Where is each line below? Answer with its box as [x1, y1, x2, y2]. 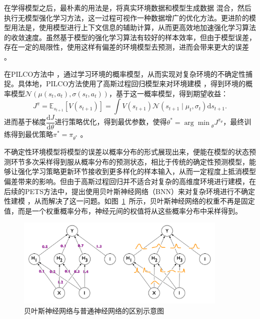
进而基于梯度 [4, 116, 46, 127]
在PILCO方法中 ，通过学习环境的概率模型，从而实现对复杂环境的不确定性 [4, 68, 245, 79]
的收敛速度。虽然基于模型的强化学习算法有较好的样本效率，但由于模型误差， [4, 32, 256, 42]
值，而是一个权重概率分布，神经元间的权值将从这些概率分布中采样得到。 [4, 205, 242, 216]
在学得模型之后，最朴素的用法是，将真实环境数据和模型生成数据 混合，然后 [4, 3, 251, 13]
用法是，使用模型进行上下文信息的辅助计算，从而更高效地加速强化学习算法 [10, 22, 256, 33]
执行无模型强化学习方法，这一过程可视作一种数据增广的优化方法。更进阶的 [4, 12, 249, 23]
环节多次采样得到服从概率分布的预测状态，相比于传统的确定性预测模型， [10, 156, 249, 167]
